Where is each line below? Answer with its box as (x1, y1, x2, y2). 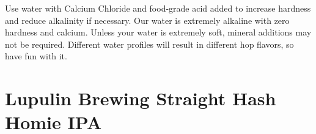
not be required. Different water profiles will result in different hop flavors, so (5, 37, 294, 50)
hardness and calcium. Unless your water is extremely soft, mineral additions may (5, 26, 312, 39)
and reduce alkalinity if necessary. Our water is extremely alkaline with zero (5, 13, 290, 26)
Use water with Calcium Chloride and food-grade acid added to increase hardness (5, 2, 311, 14)
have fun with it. (5, 50, 67, 62)
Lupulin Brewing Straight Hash (5, 86, 276, 111)
